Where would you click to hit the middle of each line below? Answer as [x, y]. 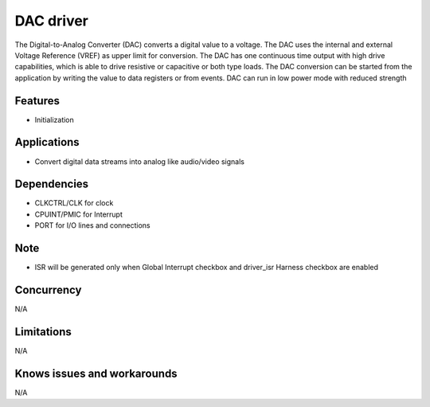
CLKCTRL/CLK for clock [74, 203]
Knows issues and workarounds [96, 373]
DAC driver [52, 21]
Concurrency [48, 290]
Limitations [43, 332]
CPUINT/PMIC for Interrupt [78, 214]
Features [37, 101]
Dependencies [52, 184]
